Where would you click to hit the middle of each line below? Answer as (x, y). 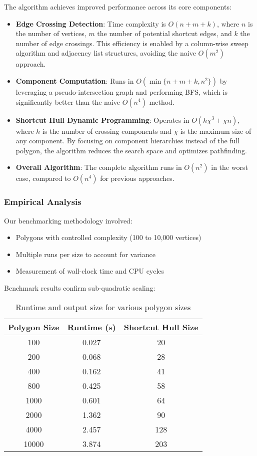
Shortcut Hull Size (161, 327)
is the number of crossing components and (107, 131)
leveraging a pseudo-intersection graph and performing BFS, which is (121, 91)
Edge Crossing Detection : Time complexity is (91, 23)
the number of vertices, (51, 33)
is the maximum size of (216, 131)
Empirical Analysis (43, 202)
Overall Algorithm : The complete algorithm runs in (99, 167)
